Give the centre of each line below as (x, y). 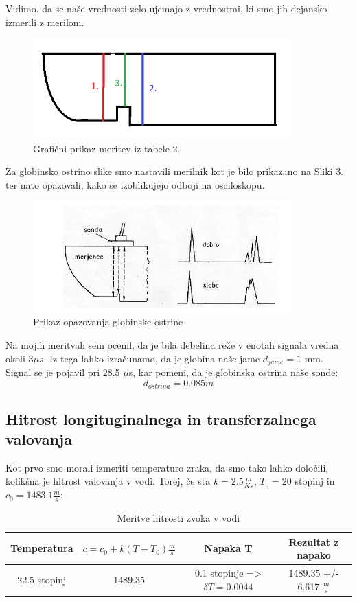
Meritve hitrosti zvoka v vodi (178, 517)
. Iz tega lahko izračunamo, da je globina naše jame (152, 358)
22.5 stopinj (42, 579)
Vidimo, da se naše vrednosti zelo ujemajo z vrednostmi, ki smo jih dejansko (166, 8)
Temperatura (42, 548)
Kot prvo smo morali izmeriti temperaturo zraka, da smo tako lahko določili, (167, 467)
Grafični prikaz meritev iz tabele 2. (107, 148)
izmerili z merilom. (45, 22)
